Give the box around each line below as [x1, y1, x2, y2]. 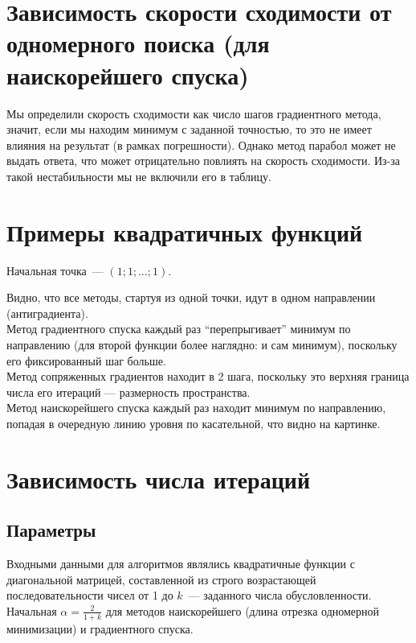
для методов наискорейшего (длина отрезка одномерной [105, 602, 380, 619]
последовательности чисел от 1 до [6, 587, 173, 604]
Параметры [6, 517, 96, 542]
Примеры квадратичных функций [6, 215, 363, 248]
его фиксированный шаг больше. [6, 352, 166, 369]
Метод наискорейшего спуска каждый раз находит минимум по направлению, [6, 399, 386, 416]
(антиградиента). [6, 304, 88, 321]
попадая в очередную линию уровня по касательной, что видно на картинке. [6, 414, 381, 431]
